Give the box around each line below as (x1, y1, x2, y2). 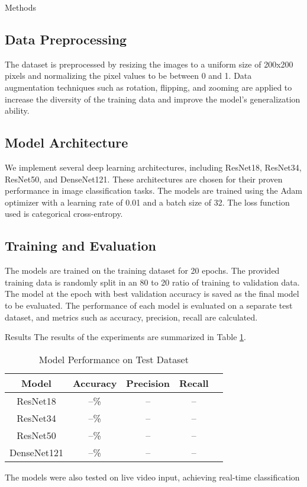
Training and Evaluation (5, 236, 156, 255)
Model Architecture (5, 133, 128, 152)
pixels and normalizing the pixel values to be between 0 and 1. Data (5, 69, 252, 82)
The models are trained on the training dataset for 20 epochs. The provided (5, 264, 280, 277)
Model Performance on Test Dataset (38, 352, 189, 366)
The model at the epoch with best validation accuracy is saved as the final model (5, 287, 299, 300)
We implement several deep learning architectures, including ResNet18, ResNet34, (5, 161, 302, 173)
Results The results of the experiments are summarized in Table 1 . (5, 331, 246, 343)
